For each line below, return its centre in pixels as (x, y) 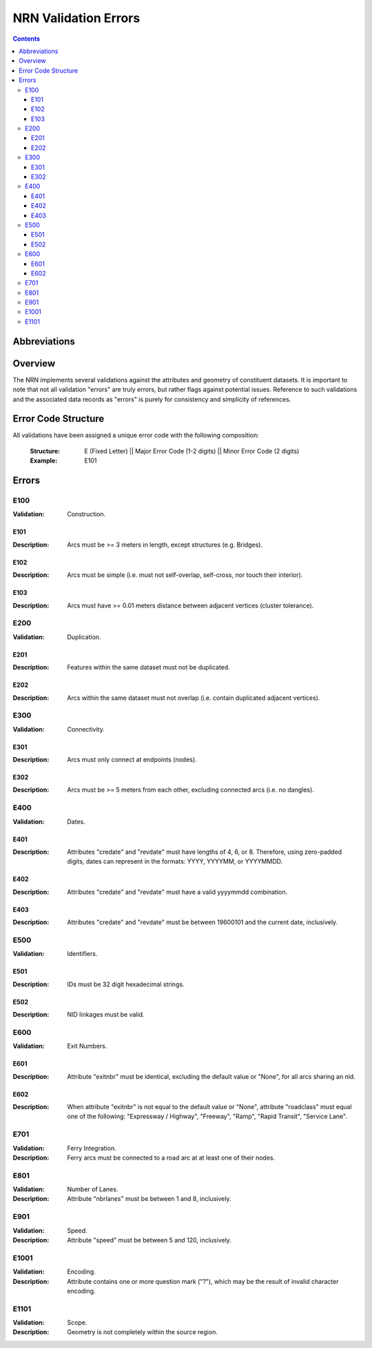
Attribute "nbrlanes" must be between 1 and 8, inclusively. (149, 1199)
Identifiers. (82, 954)
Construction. (86, 514)
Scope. (77, 1322)
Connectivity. (86, 729)
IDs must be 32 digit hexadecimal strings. (126, 984)
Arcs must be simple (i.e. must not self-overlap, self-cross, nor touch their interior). (185, 575)
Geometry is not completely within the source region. (143, 1332)
